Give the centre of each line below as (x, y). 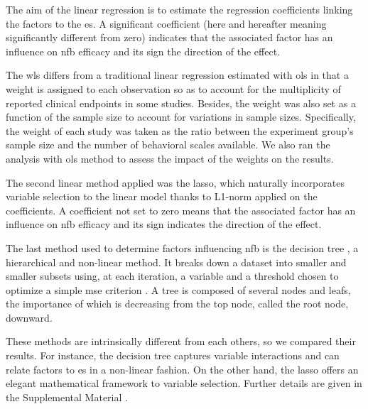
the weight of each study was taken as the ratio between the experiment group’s (180, 130)
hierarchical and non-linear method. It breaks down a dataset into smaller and (176, 262)
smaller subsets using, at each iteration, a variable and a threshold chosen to (172, 276)
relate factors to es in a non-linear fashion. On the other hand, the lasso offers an (182, 369)
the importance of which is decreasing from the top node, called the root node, (177, 304)
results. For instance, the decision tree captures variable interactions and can (173, 355)
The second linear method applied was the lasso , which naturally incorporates (175, 182)
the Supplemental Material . (67, 397)
